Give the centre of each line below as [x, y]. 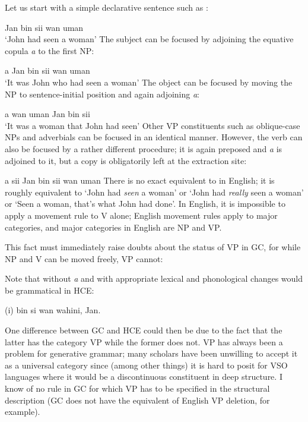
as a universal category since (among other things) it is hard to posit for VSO [146, 365]
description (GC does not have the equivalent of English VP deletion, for [137, 400]
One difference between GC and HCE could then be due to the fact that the [144, 330]
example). [23, 412]
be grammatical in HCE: [50, 290]
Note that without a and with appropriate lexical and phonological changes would [154, 278]
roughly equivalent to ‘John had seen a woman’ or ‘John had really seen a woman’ [154, 192]
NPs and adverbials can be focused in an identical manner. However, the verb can [154, 137]
